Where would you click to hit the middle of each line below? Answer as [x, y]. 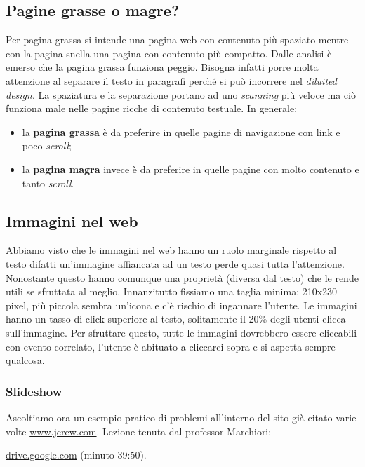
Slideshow [34, 391]
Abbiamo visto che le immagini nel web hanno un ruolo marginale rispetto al [171, 250]
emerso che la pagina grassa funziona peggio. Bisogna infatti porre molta [162, 67]
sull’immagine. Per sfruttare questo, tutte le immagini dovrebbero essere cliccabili [181, 332]
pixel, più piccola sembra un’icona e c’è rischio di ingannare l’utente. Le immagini [181, 305]
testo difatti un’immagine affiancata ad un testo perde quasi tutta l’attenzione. [175, 263]
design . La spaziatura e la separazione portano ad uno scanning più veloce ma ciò [181, 94]
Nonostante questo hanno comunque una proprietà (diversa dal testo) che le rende [182, 277]
